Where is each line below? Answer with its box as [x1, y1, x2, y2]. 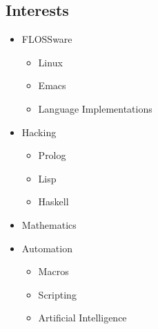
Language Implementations [38, 101, 152, 115]
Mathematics [21, 217, 77, 232]
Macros [38, 264, 69, 279]
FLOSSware [21, 32, 72, 46]
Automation [21, 241, 72, 255]
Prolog [38, 148, 66, 162]
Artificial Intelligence [38, 310, 127, 325]
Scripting [38, 287, 77, 301]
